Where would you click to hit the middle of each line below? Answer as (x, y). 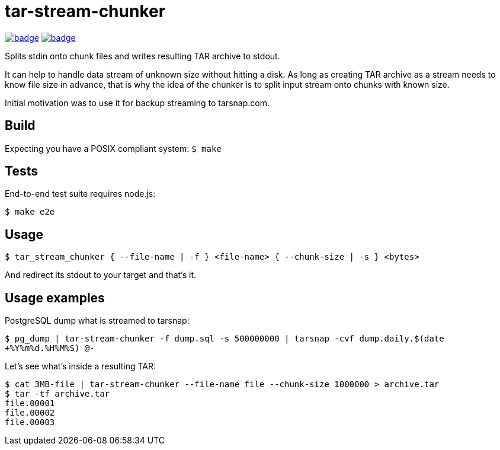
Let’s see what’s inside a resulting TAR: (80, 366)
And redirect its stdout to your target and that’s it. (100, 275)
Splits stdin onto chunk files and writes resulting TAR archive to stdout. (142, 56)
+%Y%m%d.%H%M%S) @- (50, 348)
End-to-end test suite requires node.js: (80, 194)
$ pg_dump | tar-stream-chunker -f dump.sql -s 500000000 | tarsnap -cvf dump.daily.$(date (225, 339)
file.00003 (30, 422)
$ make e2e (30, 212)
